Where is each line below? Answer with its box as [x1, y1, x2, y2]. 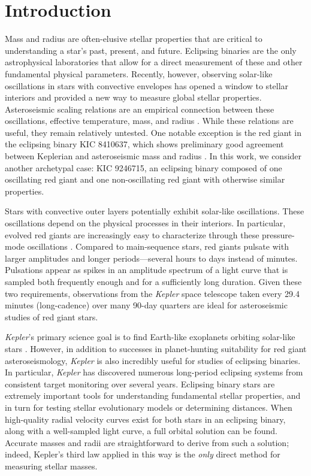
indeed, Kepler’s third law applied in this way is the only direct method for [5, 448, 280, 460]
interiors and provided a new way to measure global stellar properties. [5, 91, 262, 104]
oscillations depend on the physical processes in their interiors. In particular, [5, 217, 286, 229]
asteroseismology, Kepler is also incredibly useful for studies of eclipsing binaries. [5, 354, 301, 366]
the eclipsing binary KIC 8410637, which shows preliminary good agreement [5, 138, 284, 150]
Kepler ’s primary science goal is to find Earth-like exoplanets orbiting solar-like [5, 331, 295, 343]
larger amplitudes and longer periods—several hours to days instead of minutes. [5, 251, 298, 264]
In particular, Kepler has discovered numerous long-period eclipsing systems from [5, 366, 303, 378]
